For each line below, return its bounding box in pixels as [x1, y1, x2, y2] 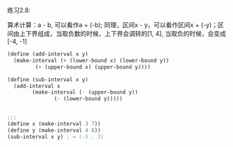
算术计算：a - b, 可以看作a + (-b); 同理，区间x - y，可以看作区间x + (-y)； [7, 21, 218, 29]
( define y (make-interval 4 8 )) [7, 127, 101, 134]
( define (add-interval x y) [7, 51, 89, 58]
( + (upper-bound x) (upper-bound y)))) [35, 63, 151, 71]
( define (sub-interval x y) [7, 76, 89, 83]
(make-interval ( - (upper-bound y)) [32, 89, 138, 96]
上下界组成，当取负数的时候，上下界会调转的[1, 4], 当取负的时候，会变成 [19, 30, 226, 37]
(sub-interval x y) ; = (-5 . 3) [7, 133, 104, 140]
